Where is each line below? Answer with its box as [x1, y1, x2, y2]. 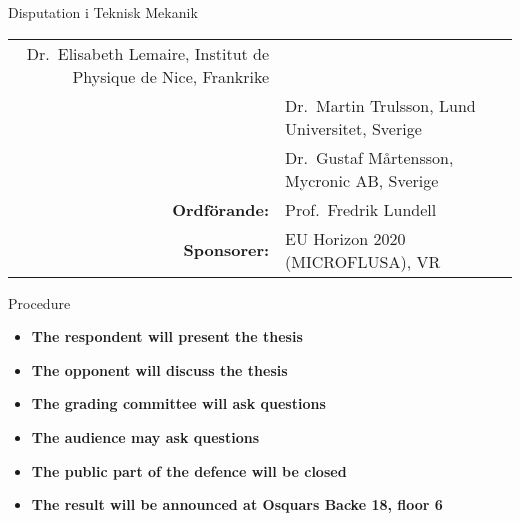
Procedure [8, 292, 71, 313]
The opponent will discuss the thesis [31, 359, 288, 380]
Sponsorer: [183, 238, 270, 262]
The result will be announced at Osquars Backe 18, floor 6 [31, 494, 443, 515]
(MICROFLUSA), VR [285, 249, 441, 273]
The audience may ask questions [31, 426, 260, 447]
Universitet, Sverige [285, 116, 422, 140]
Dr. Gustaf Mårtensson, [285, 145, 454, 169]
